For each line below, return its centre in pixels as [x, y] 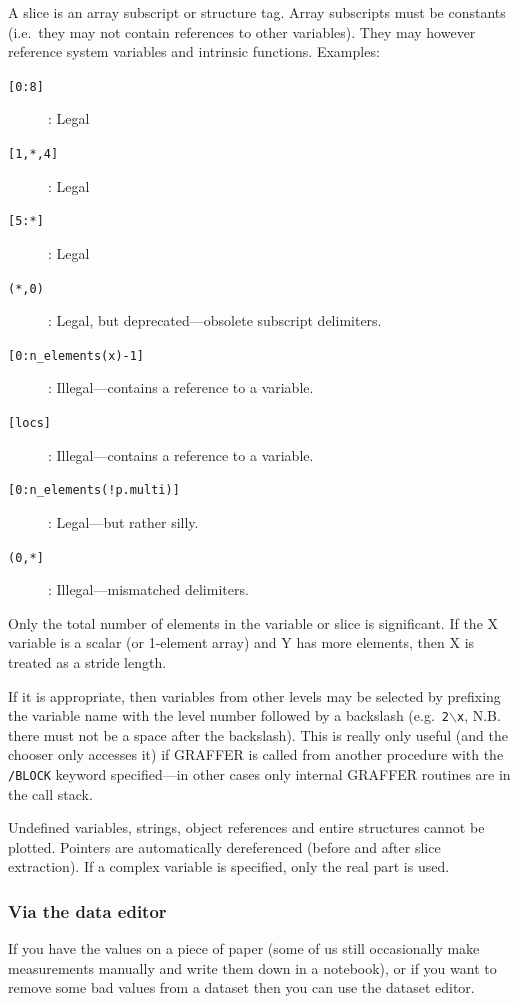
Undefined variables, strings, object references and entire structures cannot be [246, 827]
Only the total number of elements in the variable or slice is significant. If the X [253, 622]
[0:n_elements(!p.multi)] [94, 490]
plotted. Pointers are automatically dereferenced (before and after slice [224, 846]
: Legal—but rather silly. [123, 521]
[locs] [29, 423]
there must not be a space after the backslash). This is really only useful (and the [258, 734]
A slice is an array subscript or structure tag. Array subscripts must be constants [257, 12]
